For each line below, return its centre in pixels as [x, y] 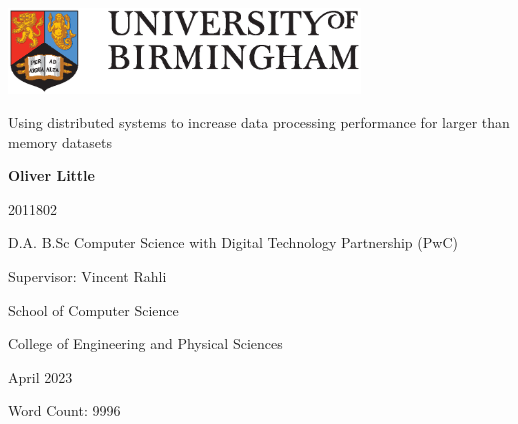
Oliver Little [51, 175]
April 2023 [40, 376]
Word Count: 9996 [64, 410]
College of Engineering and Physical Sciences [145, 343]
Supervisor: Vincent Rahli [87, 276]
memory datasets [60, 141]
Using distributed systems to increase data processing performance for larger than [259, 122]
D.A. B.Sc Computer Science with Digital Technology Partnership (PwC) [233, 242]
